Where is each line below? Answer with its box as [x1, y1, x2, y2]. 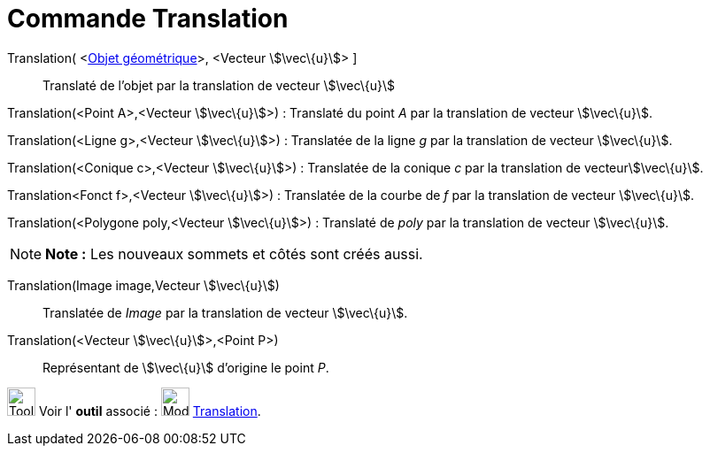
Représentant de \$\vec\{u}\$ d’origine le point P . [42, 359, 329, 375]
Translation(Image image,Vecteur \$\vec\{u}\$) [7, 277, 280, 293]
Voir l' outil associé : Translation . [38, 403, 261, 418]
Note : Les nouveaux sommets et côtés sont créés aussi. [45, 244, 423, 263]
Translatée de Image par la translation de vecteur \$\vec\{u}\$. [42, 304, 408, 320]
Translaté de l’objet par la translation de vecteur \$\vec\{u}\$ [42, 77, 396, 93]
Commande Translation [7, 4, 289, 34]
